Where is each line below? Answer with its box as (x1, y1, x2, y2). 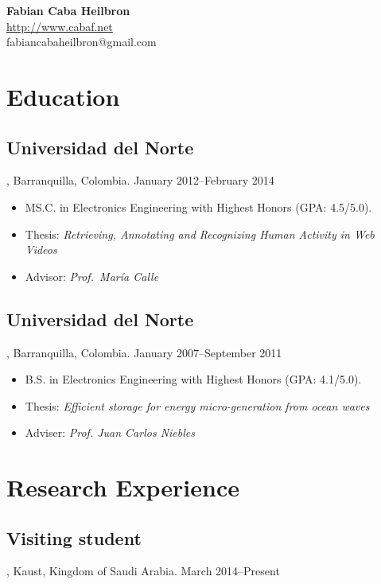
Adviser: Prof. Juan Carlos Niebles (25, 424, 195, 441)
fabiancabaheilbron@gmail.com (6, 33, 157, 50)
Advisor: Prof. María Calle (25, 267, 159, 284)
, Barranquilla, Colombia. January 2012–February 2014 (6, 172, 274, 189)
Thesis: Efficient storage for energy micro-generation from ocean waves (25, 397, 370, 414)
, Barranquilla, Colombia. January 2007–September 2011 (6, 344, 282, 360)
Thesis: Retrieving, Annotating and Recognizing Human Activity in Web (25, 225, 375, 242)
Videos (25, 241, 57, 258)
